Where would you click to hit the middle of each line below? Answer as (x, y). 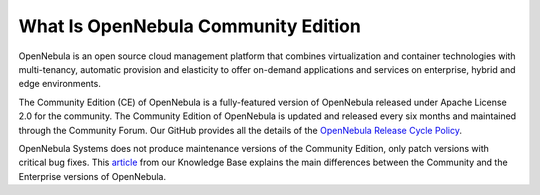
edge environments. (60, 84)
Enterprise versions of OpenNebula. (92, 176)
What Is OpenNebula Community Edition (190, 26)
